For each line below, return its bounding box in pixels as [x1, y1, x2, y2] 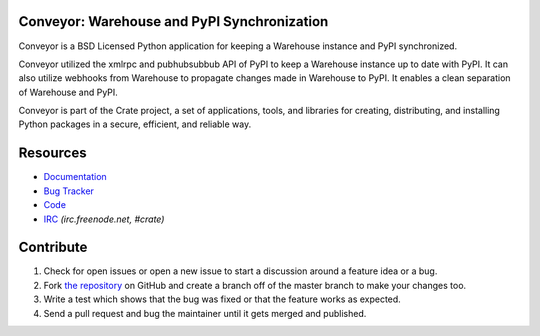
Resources [18, 145, 87, 162]
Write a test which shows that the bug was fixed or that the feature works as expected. [43, 293, 402, 305]
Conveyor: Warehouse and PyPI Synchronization [18, 13, 329, 30]
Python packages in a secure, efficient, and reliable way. [18, 118, 252, 130]
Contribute [18, 239, 88, 256]
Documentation [43, 171, 107, 183]
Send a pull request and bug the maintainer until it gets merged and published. [43, 307, 367, 319]
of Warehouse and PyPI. [18, 86, 119, 98]
